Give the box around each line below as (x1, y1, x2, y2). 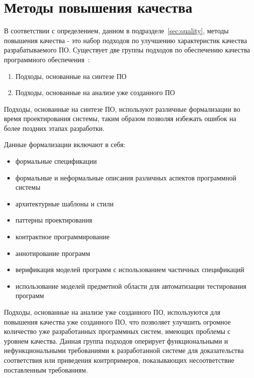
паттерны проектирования (15, 215, 92, 225)
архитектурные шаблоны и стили (15, 198, 114, 208)
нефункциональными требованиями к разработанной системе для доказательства (4, 345, 244, 355)
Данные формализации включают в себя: (4, 139, 125, 150)
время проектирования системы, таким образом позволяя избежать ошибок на (4, 113, 236, 124)
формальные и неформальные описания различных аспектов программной (15, 172, 236, 182)
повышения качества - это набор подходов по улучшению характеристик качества (4, 35, 247, 45)
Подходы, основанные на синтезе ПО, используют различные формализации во (4, 103, 240, 114)
